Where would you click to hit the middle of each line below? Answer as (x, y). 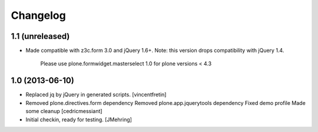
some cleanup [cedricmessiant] (64, 111)
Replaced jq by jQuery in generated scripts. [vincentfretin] (96, 95)
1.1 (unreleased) (40, 36)
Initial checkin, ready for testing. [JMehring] (79, 119)
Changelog (38, 15)
